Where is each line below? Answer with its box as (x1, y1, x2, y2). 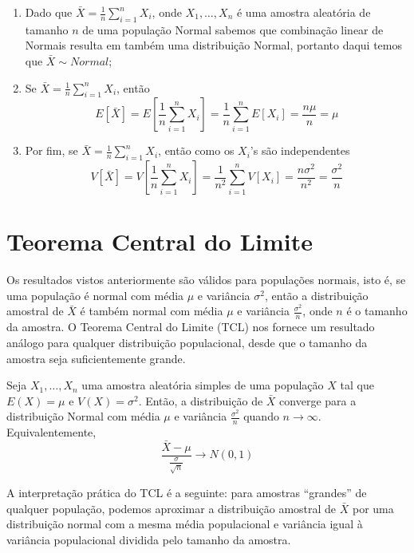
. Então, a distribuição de (138, 392, 263, 409)
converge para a (279, 392, 357, 409)
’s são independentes (250, 142, 350, 159)
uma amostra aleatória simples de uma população (81, 377, 324, 393)
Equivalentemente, (6, 424, 97, 440)
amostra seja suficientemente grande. (6, 350, 186, 366)
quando (243, 408, 279, 425)
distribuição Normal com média (6, 408, 160, 425)
